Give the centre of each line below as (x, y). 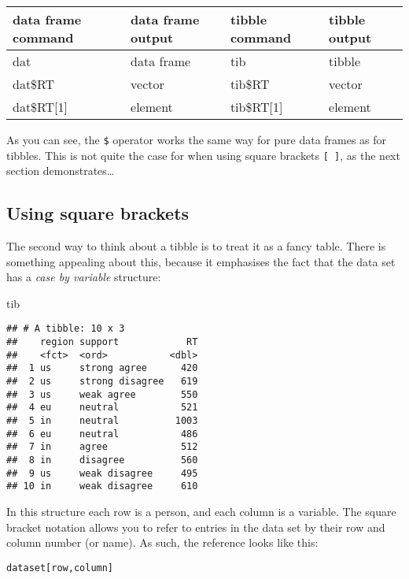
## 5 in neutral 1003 (102, 421)
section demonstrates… (61, 171)
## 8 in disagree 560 (102, 460)
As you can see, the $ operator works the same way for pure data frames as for (197, 139)
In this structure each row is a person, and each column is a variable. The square (201, 512)
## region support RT (102, 342)
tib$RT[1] (256, 107)
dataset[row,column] (60, 568)
